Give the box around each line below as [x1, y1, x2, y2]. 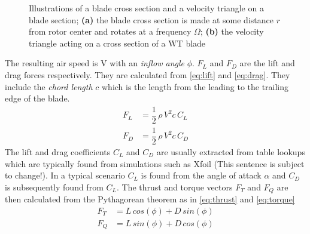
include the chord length [5, 80, 93, 93]
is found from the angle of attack [141, 169, 262, 181]
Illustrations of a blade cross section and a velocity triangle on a [29, 2, 264, 14]
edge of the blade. [5, 92, 70, 104]
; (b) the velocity [200, 25, 264, 38]
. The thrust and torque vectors [116, 180, 233, 193]
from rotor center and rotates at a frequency [29, 25, 192, 38]
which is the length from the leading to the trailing [101, 80, 289, 93]
